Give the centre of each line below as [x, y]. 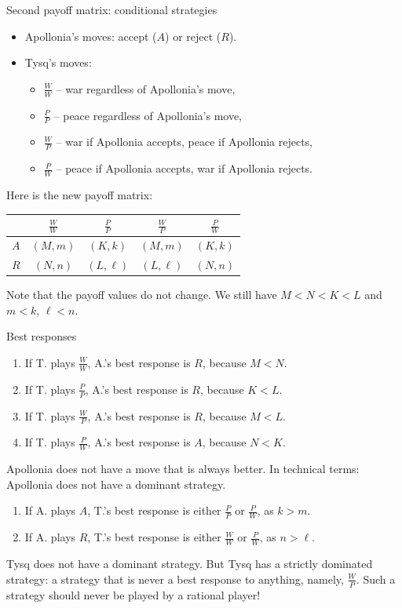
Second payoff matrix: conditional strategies [112, 9]
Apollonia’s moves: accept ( [91, 36]
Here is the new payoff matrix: [80, 195]
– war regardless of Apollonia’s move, [146, 88]
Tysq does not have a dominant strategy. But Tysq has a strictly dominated [190, 564]
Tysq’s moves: [58, 62]
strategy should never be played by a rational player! [133, 594]
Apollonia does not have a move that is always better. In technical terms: [183, 469]
